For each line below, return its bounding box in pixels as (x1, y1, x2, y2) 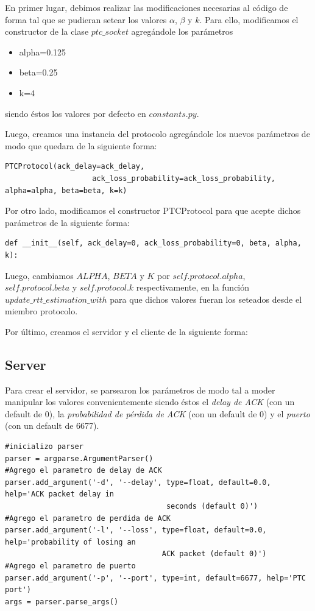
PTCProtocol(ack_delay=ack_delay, (5, 162, 145, 171)
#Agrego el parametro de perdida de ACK (5, 514, 171, 523)
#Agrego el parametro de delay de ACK (5, 466, 162, 475)
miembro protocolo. (5, 305, 78, 317)
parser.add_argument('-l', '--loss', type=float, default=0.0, (5, 526, 267, 535)
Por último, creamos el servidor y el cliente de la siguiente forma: (5, 325, 248, 337)
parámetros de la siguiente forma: (5, 216, 130, 228)
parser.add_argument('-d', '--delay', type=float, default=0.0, (5, 478, 271, 487)
